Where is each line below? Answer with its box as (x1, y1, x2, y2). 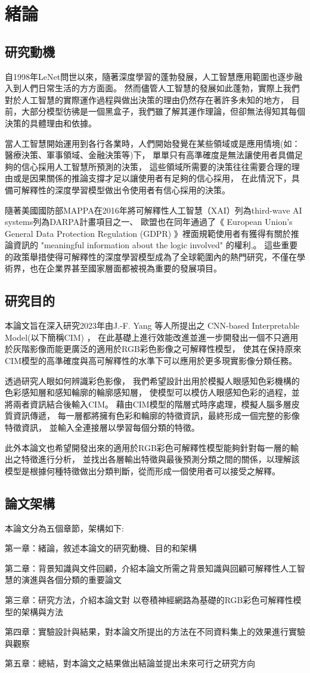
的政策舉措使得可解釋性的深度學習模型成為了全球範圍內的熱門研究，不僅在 (5, 250, 297, 263)
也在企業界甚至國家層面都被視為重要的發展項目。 (29, 262, 222, 274)
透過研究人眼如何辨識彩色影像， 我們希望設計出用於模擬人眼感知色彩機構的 (5, 374, 300, 387)
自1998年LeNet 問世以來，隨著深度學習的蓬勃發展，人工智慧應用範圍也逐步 (5, 70, 294, 82)
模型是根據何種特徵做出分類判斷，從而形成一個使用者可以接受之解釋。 (5, 464, 280, 477)
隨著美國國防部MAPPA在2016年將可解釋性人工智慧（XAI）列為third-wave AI (5, 203, 302, 216)
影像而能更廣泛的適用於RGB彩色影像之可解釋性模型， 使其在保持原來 (29, 342, 302, 355)
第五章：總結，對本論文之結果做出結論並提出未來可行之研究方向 (5, 657, 255, 669)
